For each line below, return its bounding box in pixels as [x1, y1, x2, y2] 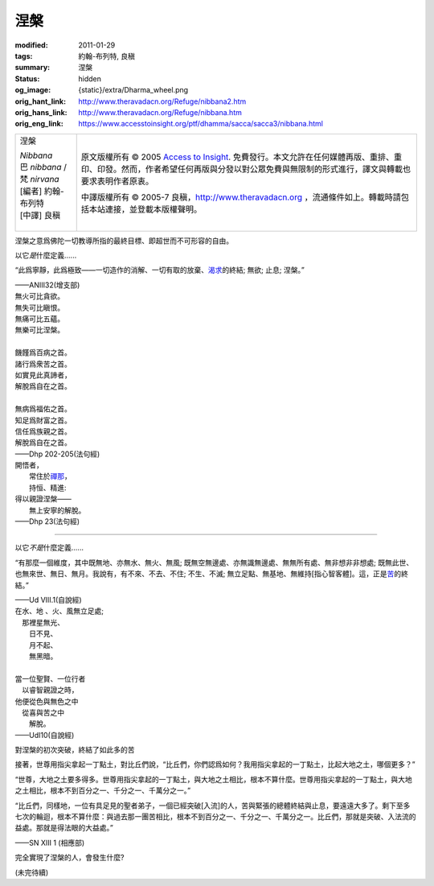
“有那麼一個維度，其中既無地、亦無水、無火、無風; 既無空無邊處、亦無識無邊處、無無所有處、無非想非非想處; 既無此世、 [14, 558, 414, 567]
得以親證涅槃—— [14, 494, 72, 504]
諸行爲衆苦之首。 [14, 359, 72, 369]
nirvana [30, 173, 59, 184]
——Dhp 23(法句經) [14, 517, 80, 526]
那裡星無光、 [21, 617, 64, 627]
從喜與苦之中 [21, 707, 64, 717]
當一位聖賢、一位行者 [14, 674, 86, 683]
